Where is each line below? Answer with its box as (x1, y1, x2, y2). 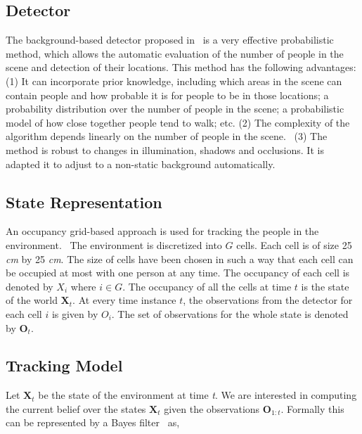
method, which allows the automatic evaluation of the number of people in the (6, 46, 344, 60)
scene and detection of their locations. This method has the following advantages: (6, 60, 356, 75)
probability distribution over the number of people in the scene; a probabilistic (6, 101, 344, 116)
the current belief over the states (6, 401, 146, 416)
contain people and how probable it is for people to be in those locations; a (6, 87, 329, 102)
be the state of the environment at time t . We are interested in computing (38, 388, 357, 402)
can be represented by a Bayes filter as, (6, 415, 180, 430)
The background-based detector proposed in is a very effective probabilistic (6, 32, 334, 47)
